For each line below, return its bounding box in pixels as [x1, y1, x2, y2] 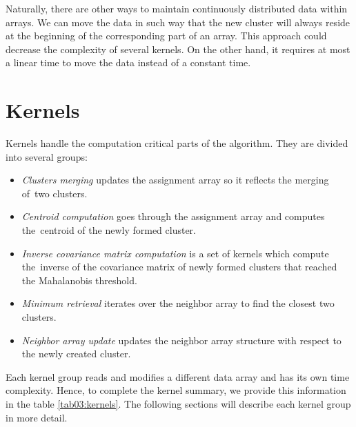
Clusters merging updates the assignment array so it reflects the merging [21, 172, 329, 187]
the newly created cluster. [21, 346, 131, 361]
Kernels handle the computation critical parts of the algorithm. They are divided [6, 136, 348, 150]
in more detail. [6, 410, 68, 424]
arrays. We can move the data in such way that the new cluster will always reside [6, 14, 350, 29]
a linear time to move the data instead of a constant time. [6, 55, 251, 70]
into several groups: [6, 149, 88, 163]
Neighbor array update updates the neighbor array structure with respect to [21, 332, 342, 347]
